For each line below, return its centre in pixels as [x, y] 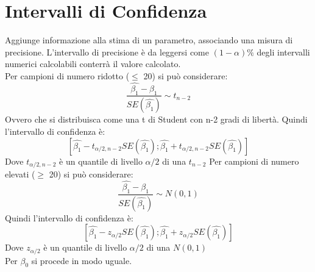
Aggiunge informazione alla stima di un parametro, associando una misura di [149, 40]
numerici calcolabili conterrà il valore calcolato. [93, 64]
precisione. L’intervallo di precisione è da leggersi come [107, 52]
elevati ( [20, 174]
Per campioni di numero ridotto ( [67, 75]
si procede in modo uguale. [82, 260]
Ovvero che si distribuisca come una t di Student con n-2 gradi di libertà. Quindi [156, 119]
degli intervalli [283, 52]
